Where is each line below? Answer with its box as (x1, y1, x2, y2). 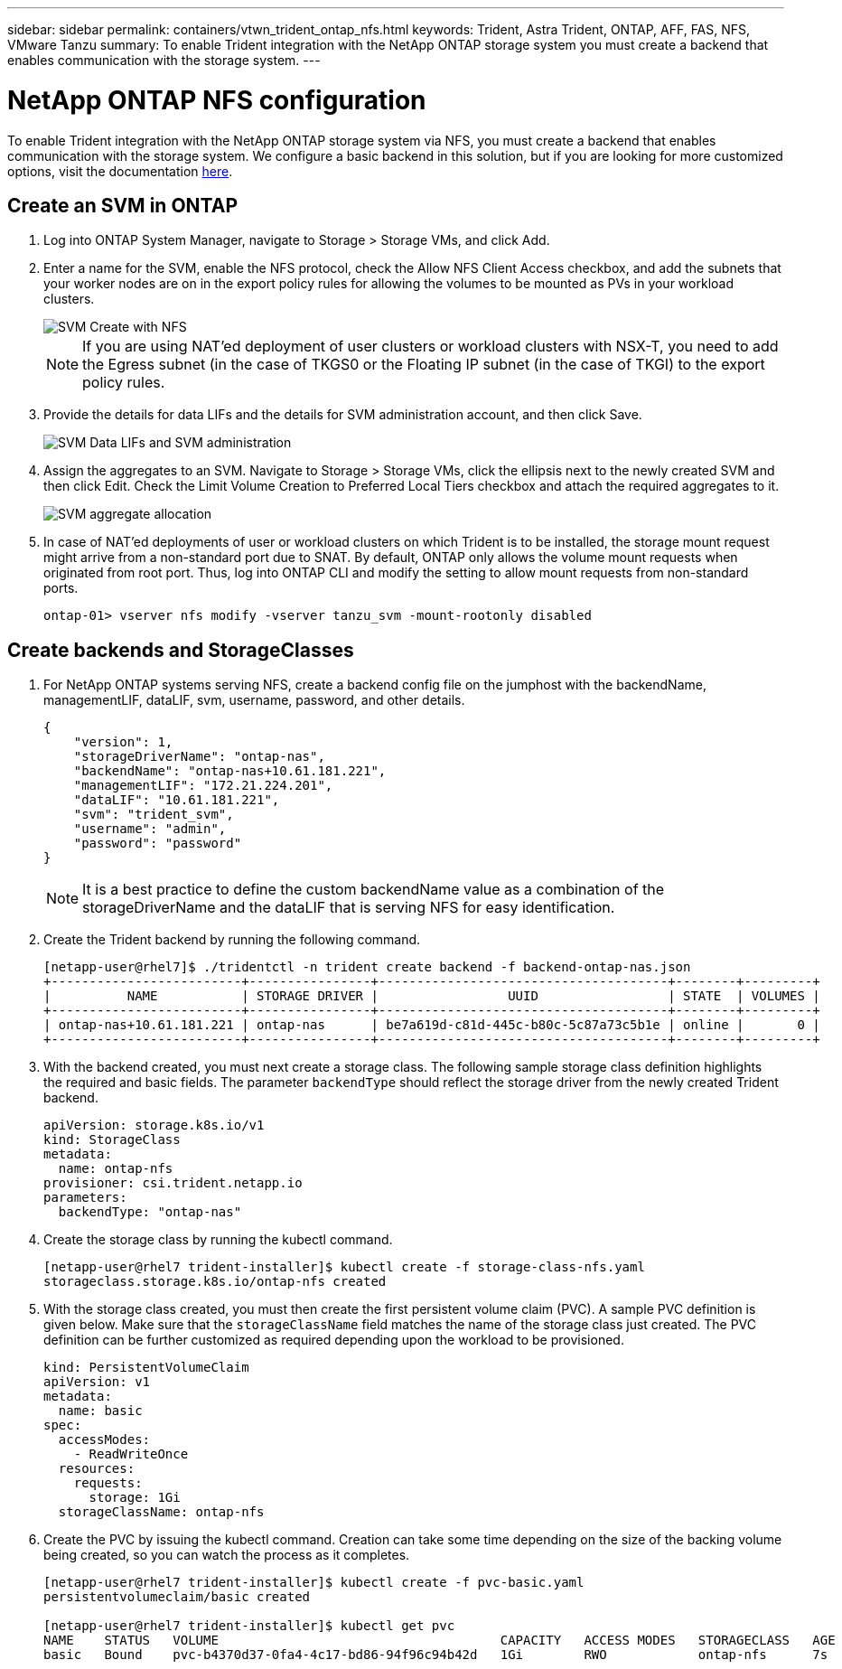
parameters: (43, 1190, 127, 1205)
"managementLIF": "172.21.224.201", (73, 778, 333, 793)
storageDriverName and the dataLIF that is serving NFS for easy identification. (82, 898, 615, 917)
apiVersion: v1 (43, 1374, 151, 1390)
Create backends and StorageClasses (7, 638, 354, 661)
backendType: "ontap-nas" (58, 1205, 242, 1220)
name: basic (58, 1403, 143, 1419)
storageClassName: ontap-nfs (58, 1505, 265, 1520)
